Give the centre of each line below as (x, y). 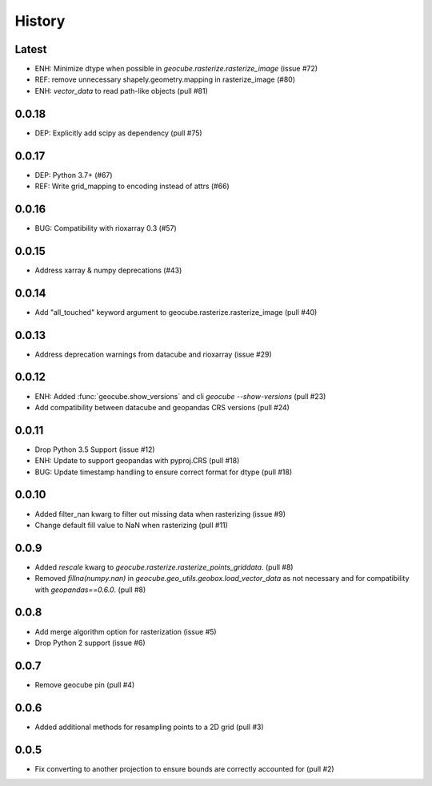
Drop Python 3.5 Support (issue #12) (95, 449)
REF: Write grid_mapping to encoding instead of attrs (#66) (132, 186)
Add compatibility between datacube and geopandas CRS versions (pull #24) (162, 407)
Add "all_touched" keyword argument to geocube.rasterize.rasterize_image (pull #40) (176, 312)
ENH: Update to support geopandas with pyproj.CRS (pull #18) (137, 461)
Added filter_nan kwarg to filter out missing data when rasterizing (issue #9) (160, 514)
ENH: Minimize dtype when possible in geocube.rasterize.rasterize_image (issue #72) (176, 69)
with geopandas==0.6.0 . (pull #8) (90, 590)
